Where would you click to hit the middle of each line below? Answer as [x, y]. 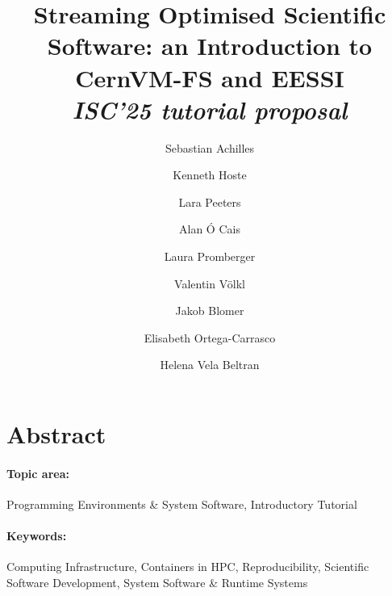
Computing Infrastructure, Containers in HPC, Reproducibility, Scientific [188, 567]
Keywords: [37, 536]
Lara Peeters [210, 201]
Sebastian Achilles [210, 147]
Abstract [56, 434]
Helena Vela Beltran [210, 365]
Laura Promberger [210, 256]
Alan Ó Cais [210, 229]
